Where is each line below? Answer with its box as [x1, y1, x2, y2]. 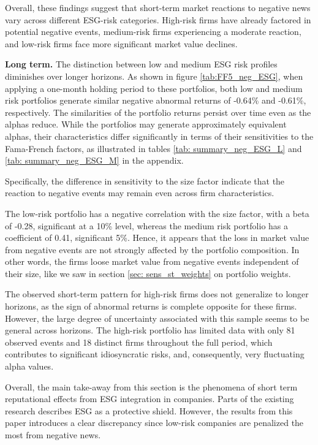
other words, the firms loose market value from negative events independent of [5, 255, 299, 268]
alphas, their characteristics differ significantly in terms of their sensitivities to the [5, 129, 314, 142]
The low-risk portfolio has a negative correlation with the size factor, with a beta [5, 207, 309, 219]
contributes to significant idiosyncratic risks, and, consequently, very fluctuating [5, 348, 305, 360]
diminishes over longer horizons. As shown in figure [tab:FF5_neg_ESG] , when [5, 69, 303, 82]
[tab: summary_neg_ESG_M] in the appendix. [5, 154, 184, 167]
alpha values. [5, 360, 54, 373]
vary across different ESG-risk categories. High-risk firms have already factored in [5, 13, 311, 26]
